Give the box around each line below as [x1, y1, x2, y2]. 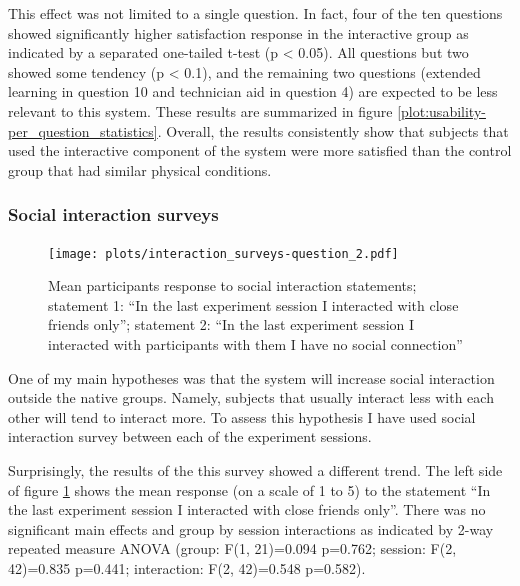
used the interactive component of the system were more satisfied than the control [8, 140, 512, 161]
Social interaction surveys [8, 202, 219, 227]
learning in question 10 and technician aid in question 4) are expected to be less [8, 81, 498, 102]
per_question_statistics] [8, 120, 158, 141]
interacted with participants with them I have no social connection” [48, 334, 463, 354]
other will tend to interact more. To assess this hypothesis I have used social [8, 406, 476, 427]
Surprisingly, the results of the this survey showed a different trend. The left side [8, 459, 503, 480]
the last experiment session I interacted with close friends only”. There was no [8, 499, 486, 520]
